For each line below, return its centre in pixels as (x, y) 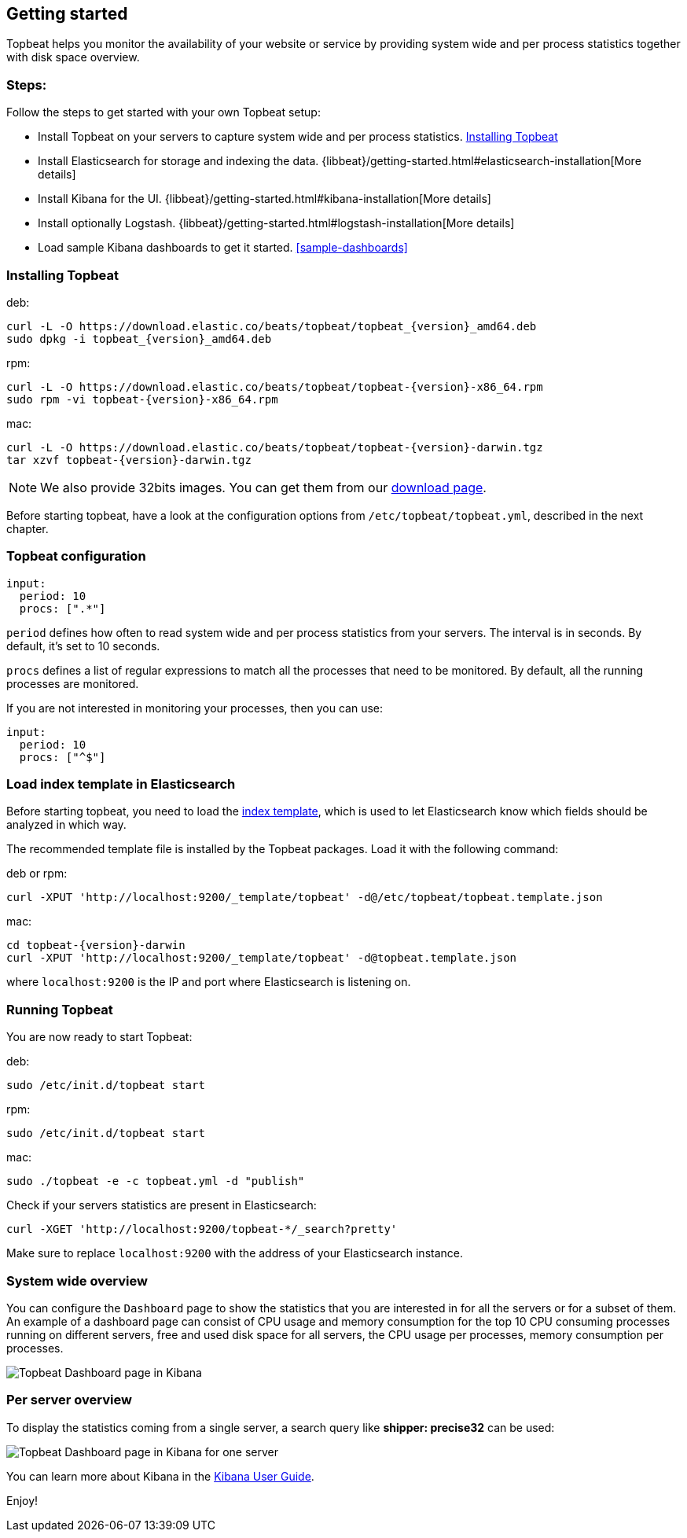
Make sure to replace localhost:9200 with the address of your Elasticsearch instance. (235, 1253)
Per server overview (69, 1400)
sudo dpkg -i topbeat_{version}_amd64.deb (139, 339)
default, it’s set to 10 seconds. (83, 646)
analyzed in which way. (66, 825)
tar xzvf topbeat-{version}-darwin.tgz (129, 460)
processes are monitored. (73, 683)
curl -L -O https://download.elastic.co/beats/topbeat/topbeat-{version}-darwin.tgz (275, 447)
